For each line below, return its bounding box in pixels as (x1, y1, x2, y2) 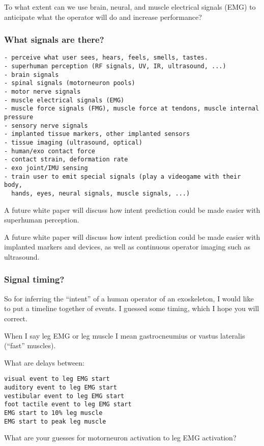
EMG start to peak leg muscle (4, 417, 106, 425)
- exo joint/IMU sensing (4, 164, 88, 172)
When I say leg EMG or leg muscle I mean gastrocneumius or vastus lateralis (4, 330, 245, 341)
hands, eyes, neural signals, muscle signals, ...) (11, 189, 190, 197)
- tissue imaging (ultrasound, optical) (4, 138, 143, 146)
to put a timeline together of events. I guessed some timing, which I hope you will (4, 303, 259, 314)
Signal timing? (4, 273, 65, 286)
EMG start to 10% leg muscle (4, 409, 103, 416)
